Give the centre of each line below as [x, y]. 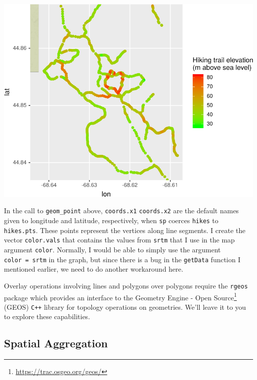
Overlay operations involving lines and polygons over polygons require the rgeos [126, 285]
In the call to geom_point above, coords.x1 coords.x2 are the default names [122, 211]
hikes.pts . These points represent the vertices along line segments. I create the [125, 230]
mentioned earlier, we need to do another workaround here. [94, 269]
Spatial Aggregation [56, 343]
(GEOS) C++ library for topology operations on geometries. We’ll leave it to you [125, 307]
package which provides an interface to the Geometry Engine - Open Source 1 [121, 296]
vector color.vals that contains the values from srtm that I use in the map [119, 240]
